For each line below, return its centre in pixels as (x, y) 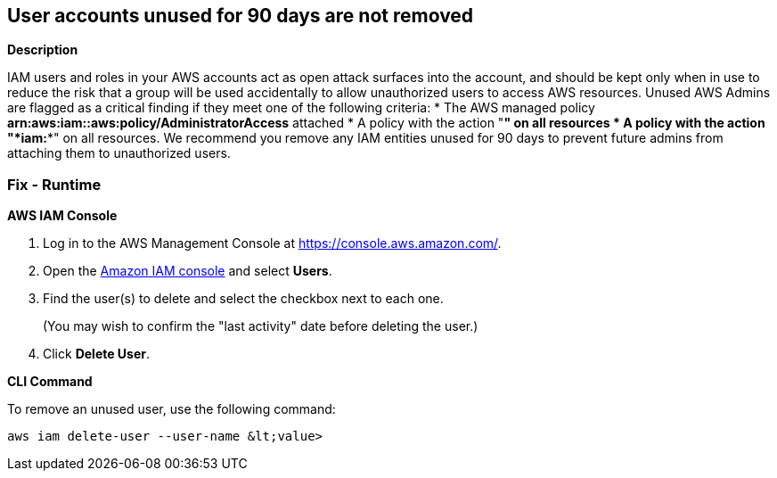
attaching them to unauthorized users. (119, 153)
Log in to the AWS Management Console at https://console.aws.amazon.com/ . (272, 243)
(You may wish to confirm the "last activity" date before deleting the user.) (261, 326)
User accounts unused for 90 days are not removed (241, 16)
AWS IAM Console (62, 216)
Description (43, 50)
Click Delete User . (97, 354)
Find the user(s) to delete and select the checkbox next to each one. (243, 299)
